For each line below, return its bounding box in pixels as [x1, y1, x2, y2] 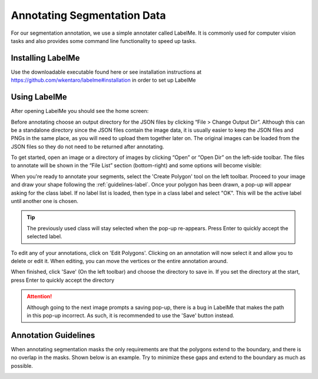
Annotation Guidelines [11, 330, 95, 340]
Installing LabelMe [11, 53, 80, 63]
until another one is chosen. [11, 198, 79, 205]
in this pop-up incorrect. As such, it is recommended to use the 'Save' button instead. [26, 312, 235, 319]
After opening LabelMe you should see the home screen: [11, 108, 149, 115]
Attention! [26, 293, 52, 300]
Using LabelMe [11, 92, 67, 102]
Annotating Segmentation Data [11, 9, 166, 22]
